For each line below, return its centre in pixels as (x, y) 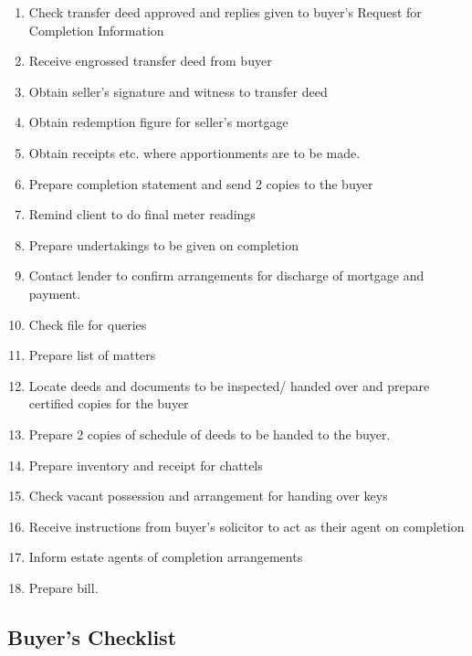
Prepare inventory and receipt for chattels (146, 465)
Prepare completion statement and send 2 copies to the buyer (201, 183)
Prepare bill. (63, 587)
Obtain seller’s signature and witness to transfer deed (178, 91)
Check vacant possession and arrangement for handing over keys (208, 496)
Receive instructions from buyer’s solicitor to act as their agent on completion (246, 526)
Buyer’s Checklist (92, 636)
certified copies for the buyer (109, 403)
